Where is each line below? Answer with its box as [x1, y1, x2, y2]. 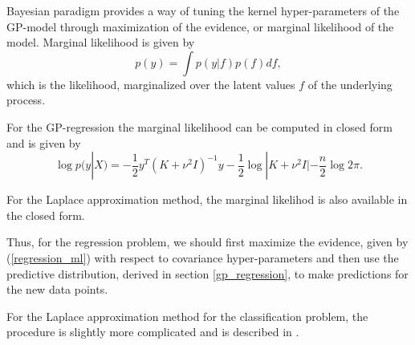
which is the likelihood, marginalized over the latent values [6, 75, 295, 92]
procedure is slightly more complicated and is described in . [6, 323, 299, 340]
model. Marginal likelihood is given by [6, 34, 195, 51]
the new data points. [6, 281, 108, 298]
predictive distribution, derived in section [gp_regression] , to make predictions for [6, 265, 409, 282]
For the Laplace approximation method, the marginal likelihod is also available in [6, 191, 408, 208]
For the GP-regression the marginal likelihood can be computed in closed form [6, 118, 393, 135]
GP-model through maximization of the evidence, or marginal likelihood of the [6, 18, 394, 34]
